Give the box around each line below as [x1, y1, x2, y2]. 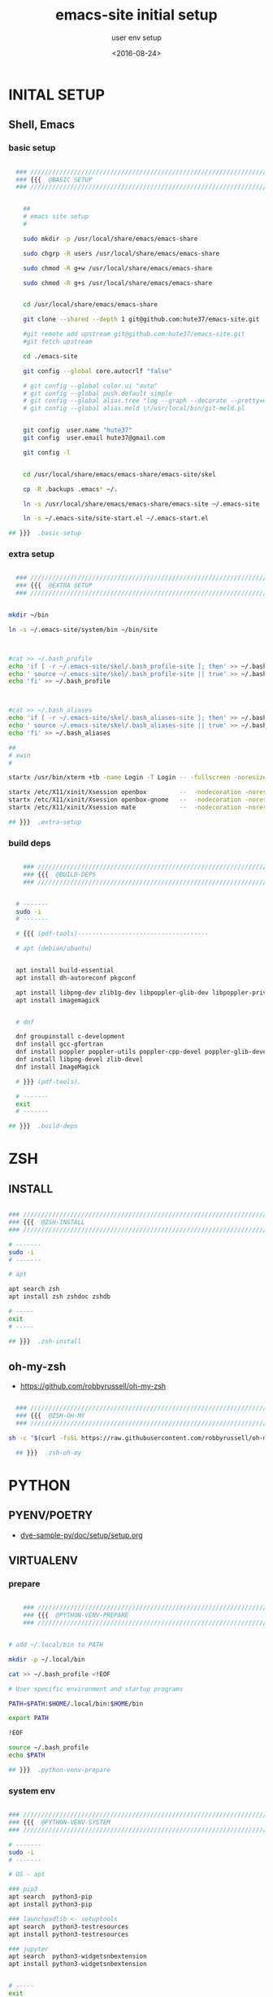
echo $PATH [8, 1751, 45, 1760]
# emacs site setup [23, 213, 89, 221]
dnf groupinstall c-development [15, 1033, 126, 1041]
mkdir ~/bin [8, 611, 49, 620]
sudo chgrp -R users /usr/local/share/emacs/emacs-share [23, 249, 220, 257]
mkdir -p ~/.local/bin [8, 1655, 85, 1663]
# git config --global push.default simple [23, 389, 173, 397]
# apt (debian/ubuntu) [15, 945, 93, 953]
